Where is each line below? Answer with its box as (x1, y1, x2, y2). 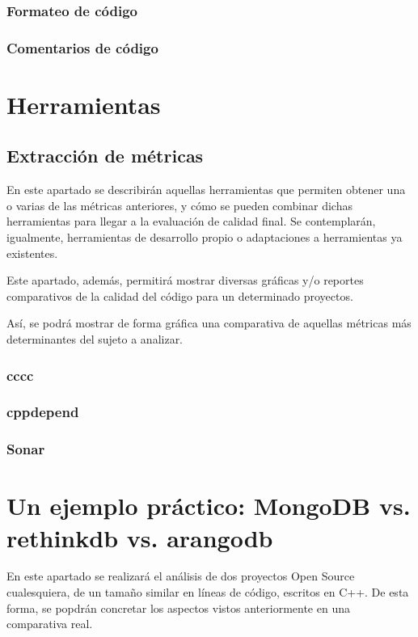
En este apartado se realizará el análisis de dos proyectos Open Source (6, 567, 355, 584)
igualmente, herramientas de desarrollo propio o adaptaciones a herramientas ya (6, 229, 403, 246)
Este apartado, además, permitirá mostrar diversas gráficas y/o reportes (6, 272, 364, 289)
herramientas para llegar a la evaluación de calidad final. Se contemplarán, (6, 213, 376, 230)
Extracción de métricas (6, 143, 204, 168)
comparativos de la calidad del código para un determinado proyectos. (6, 287, 353, 304)
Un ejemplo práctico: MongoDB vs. (6, 489, 411, 522)
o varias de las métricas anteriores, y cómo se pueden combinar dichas (6, 196, 353, 213)
